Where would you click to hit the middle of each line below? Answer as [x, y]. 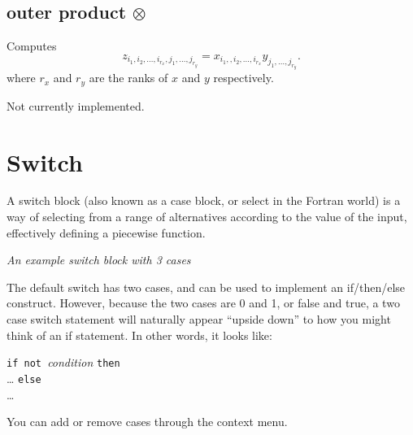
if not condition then [63, 362]
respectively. [243, 78]
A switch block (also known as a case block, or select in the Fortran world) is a [204, 200]
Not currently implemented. [76, 105]
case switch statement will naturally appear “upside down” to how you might [199, 319]
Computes [32, 46]
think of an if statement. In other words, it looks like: [139, 335]
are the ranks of [128, 78]
